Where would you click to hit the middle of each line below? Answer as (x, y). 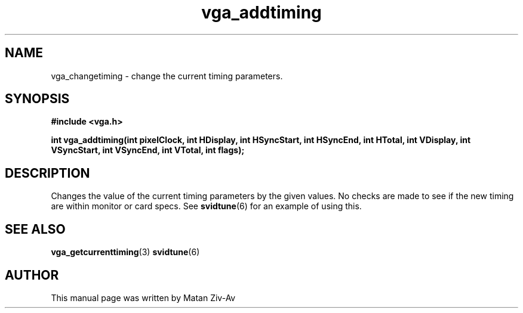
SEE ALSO (35, 229)
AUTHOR (32, 275)
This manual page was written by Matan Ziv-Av (143, 297)
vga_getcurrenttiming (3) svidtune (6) (125, 252)
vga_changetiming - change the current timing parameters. (167, 76)
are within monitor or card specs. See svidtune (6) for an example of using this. (206, 206)
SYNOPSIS (37, 99)
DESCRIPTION (47, 173)
